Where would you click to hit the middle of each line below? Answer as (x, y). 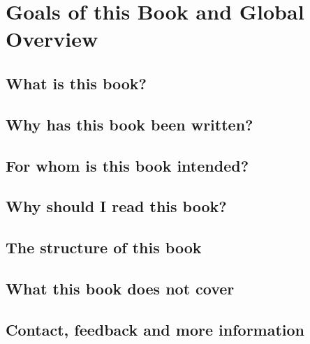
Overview (52, 39)
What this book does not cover (120, 288)
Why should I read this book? (116, 206)
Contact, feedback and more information (155, 329)
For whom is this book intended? (127, 165)
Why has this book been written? (130, 124)
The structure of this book (104, 247)
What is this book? (76, 83)
